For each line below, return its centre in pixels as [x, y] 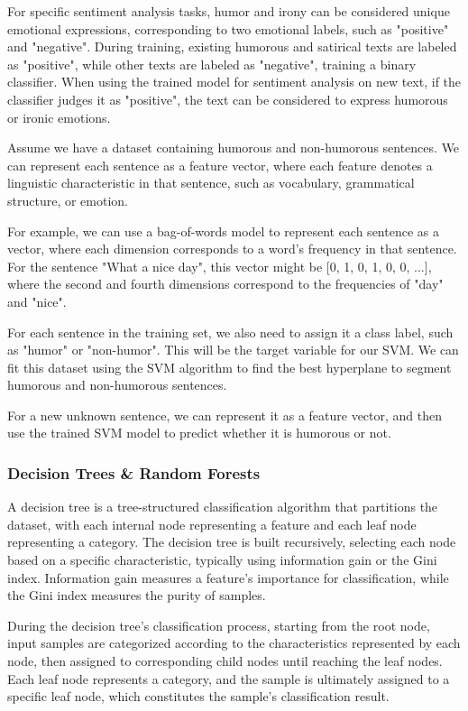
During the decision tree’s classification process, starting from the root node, [219, 625]
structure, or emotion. [68, 200]
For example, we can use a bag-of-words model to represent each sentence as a [223, 231]
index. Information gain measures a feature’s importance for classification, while [228, 577]
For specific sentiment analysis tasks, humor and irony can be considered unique [229, 11]
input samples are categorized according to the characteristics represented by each [234, 643]
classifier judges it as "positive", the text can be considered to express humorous [228, 99]
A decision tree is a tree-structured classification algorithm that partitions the [223, 507]
